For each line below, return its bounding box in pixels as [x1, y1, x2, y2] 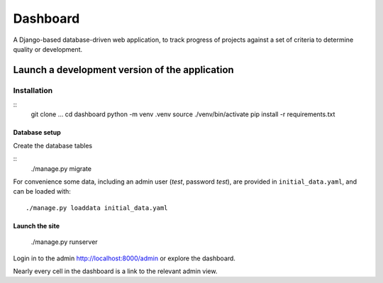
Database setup [13, 128, 61, 137]
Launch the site [13, 221, 60, 230]
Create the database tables [13, 141, 92, 150]
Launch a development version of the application [13, 64, 234, 76]
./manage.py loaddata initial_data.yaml [26, 204, 168, 212]
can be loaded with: [13, 187, 71, 196]
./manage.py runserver [30, 238, 99, 246]
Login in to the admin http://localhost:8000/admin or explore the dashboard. [13, 254, 235, 262]
